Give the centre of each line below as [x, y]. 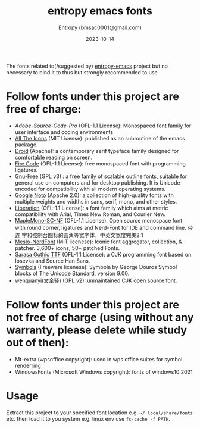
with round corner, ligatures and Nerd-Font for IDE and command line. [100, 227]
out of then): [38, 343]
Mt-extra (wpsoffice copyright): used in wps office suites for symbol [99, 359]
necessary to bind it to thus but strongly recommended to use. [83, 72]
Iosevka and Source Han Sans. [52, 261]
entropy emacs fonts [100, 11]
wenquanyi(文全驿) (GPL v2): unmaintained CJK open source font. [96, 280]
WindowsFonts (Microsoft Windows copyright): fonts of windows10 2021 [104, 372]
